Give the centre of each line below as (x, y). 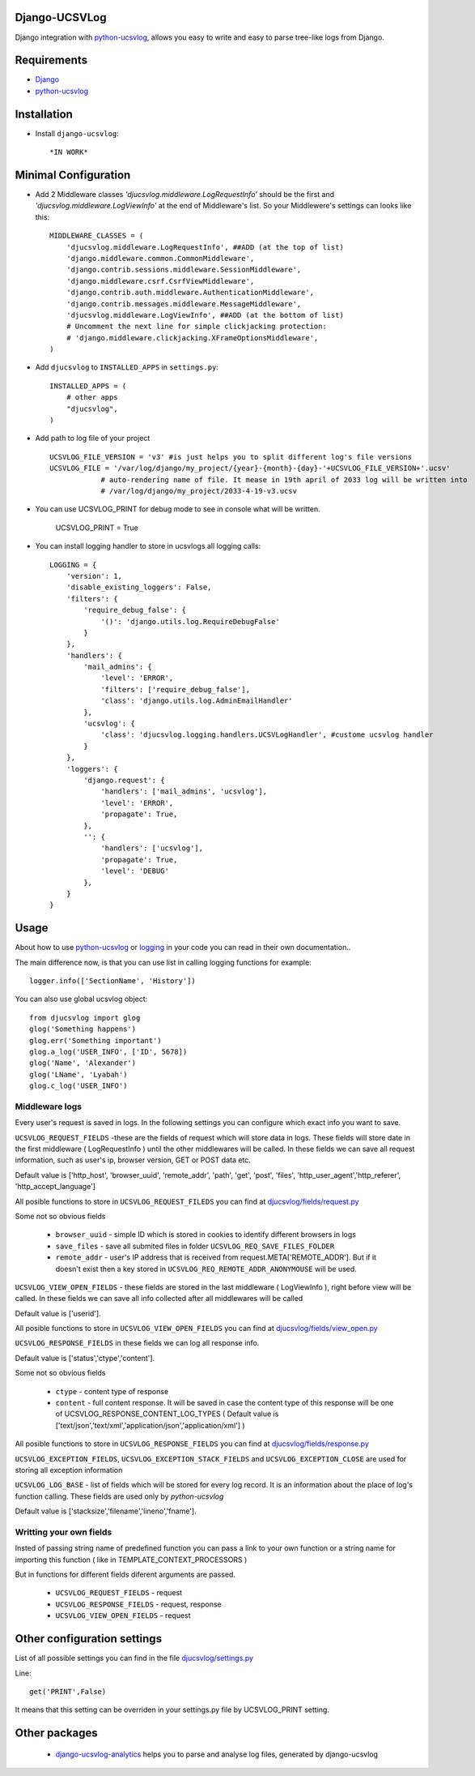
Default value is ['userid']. (58, 1313)
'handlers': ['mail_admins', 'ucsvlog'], (184, 792)
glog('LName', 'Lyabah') (78, 1074)
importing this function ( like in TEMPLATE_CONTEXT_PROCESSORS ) (131, 1560)
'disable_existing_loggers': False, (139, 587)
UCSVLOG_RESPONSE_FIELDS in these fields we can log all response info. (137, 1343)
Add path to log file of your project (93, 439)
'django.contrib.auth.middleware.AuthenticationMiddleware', (190, 293)
